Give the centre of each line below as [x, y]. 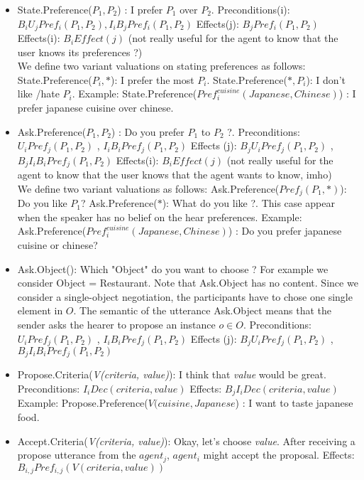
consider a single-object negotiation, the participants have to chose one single [185, 296]
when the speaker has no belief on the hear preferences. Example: [160, 217]
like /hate [38, 94]
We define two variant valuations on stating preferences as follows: [161, 66]
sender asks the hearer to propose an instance [116, 324]
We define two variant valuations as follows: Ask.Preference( [148, 188]
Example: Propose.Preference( [83, 403]
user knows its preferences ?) [80, 52]
